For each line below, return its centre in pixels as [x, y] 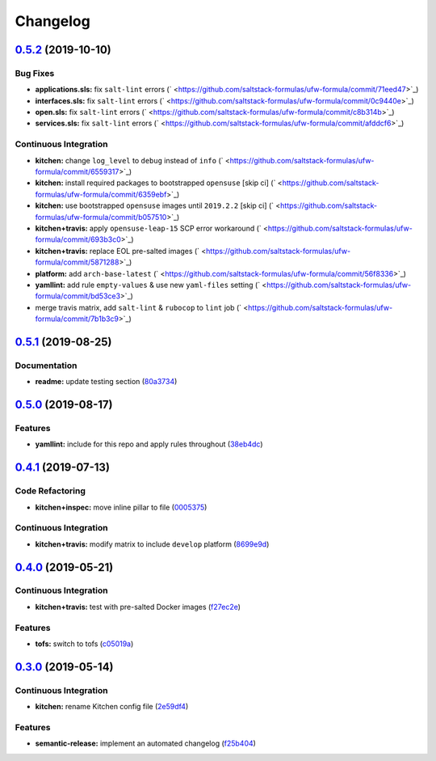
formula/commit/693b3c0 [78, 239]
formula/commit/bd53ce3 [78, 296]
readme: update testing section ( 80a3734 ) [106, 382]
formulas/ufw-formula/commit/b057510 [101, 217]
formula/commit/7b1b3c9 [77, 319]
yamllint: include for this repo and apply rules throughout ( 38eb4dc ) [149, 444]
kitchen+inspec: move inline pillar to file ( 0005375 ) [121, 507]
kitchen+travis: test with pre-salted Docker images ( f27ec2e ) [138, 607]
